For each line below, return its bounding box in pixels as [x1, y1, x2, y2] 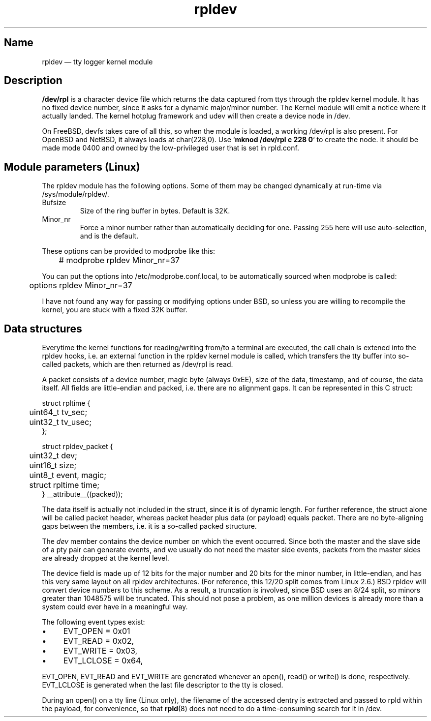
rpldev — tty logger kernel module [42, 57, 153, 66]
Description [4, 74, 62, 87]
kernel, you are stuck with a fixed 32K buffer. [42, 305, 187, 314]
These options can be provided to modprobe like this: [42, 247, 215, 256]
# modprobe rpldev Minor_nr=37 [59, 255, 180, 266]
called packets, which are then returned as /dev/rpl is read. [42, 360, 233, 369]
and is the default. [80, 232, 139, 240]
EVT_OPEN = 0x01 [63, 626, 130, 636]
